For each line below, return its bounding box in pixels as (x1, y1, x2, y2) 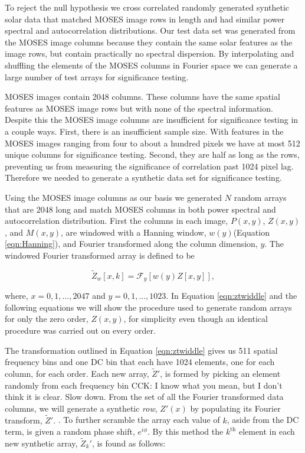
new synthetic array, (5, 436, 78, 449)
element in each (238, 425, 295, 438)
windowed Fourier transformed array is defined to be (5, 249, 195, 261)
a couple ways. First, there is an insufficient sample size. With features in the (5, 125, 284, 137)
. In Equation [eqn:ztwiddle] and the (166, 289, 297, 302)
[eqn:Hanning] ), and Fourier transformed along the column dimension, (5, 237, 258, 250)
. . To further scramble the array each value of (53, 413, 220, 426)
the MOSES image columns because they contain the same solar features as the (5, 35, 293, 48)
